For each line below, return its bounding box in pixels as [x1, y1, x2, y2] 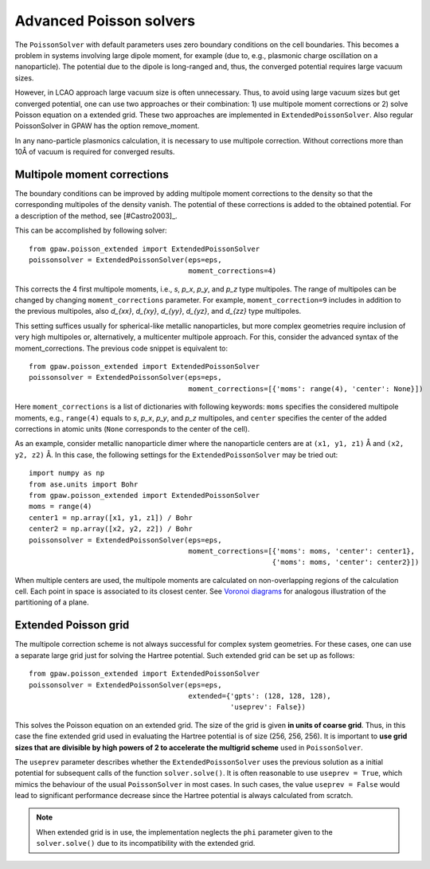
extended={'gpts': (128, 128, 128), [188, 691, 331, 700]
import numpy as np [29, 468, 105, 478]
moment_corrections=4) [188, 267, 277, 276]
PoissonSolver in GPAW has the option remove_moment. [14, 121, 200, 131]
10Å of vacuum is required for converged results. [14, 147, 175, 157]
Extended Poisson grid [14, 618, 130, 632]
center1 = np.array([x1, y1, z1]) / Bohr [29, 513, 193, 522]
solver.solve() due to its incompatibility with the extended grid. [36, 839, 256, 848]
